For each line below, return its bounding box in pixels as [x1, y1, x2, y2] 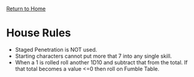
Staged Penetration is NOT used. [15, 46, 98, 53]
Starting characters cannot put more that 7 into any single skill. [15, 52, 172, 60]
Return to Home [6, 5, 46, 12]
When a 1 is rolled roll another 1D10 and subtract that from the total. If [15, 58, 188, 66]
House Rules [6, 26, 72, 40]
